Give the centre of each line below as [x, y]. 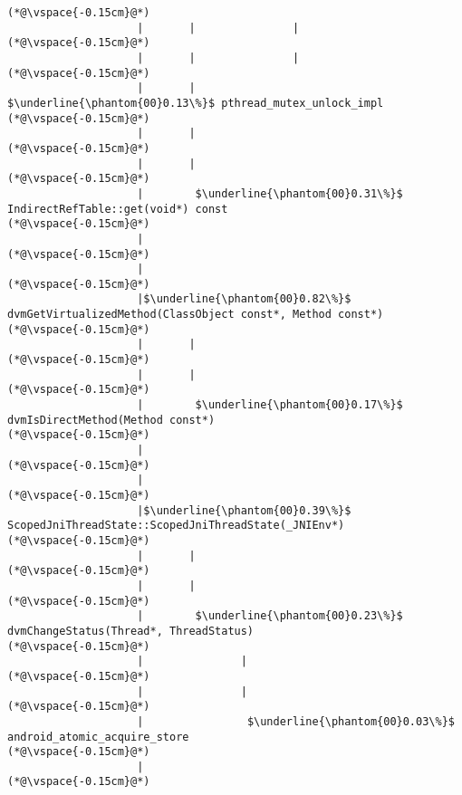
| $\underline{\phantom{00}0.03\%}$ [296, 721]
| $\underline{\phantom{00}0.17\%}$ [270, 405]
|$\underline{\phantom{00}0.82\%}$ [244, 299]
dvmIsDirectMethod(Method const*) [111, 420]
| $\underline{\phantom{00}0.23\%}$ [270, 616]
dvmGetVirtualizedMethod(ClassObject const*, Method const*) [196, 315]
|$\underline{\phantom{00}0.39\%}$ [244, 510]
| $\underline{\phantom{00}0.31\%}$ [270, 193]
